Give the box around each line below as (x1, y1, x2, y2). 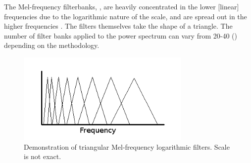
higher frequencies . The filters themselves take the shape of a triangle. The (4, 21, 233, 31)
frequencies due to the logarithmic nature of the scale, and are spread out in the (4, 11, 247, 21)
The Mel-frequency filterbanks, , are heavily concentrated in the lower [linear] (4, 1, 239, 11)
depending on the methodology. (4, 40, 100, 50)
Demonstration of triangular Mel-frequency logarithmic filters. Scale (24, 141, 230, 152)
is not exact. (24, 151, 61, 162)
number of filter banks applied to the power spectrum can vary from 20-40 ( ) (4, 30, 237, 41)
